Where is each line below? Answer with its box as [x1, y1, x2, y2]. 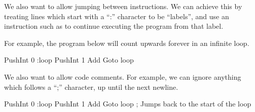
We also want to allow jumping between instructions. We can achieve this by [4, 1, 242, 11]
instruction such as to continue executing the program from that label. [4, 21, 224, 31]
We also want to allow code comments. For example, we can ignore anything [4, 71, 241, 82]
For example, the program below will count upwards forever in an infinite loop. [4, 37, 249, 48]
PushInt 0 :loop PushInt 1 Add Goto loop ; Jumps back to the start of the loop [4, 98, 251, 109]
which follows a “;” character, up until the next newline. [4, 81, 178, 92]
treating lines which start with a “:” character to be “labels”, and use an [4, 11, 229, 21]
